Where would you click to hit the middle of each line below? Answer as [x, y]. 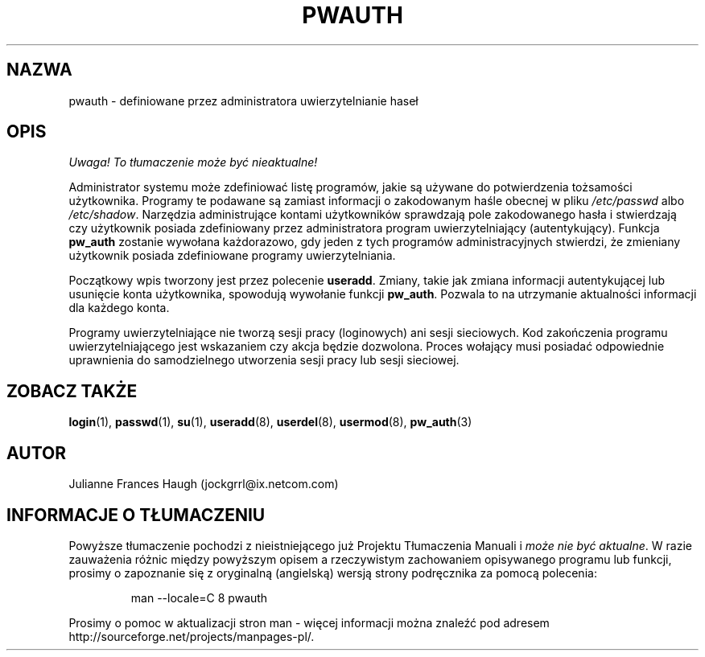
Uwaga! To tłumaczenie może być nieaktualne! [193, 162]
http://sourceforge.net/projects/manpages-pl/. [192, 636]
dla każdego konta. [119, 308]
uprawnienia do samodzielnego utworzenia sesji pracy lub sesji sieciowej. [264, 360]
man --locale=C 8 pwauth [199, 597]
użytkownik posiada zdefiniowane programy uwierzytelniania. [232, 256]
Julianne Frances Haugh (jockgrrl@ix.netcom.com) [204, 484]
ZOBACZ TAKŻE [72, 391]
